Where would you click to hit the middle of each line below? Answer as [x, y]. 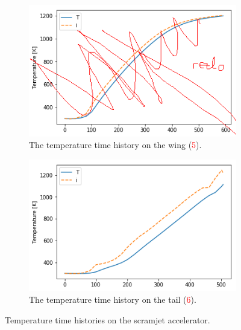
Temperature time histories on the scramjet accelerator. [108, 319]
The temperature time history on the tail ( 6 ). [113, 299]
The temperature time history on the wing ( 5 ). [115, 145]
